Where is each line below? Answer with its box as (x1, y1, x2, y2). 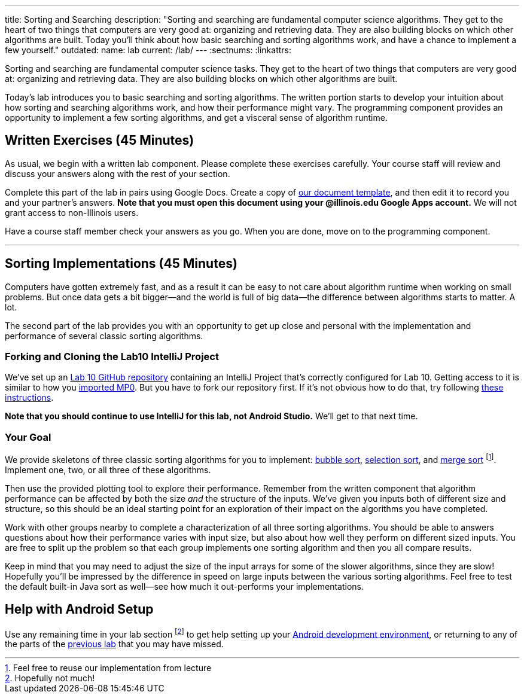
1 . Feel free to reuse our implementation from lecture (5, 663, 212, 673)
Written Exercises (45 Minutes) (5, 133, 194, 148)
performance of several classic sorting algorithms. (5, 330, 203, 341)
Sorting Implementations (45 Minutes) (5, 256, 237, 272)
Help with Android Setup (5, 602, 154, 617)
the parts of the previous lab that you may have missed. (5, 639, 224, 650)
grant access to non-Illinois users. (5, 207, 139, 218)
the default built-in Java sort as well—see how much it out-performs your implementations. (5, 581, 364, 592)
